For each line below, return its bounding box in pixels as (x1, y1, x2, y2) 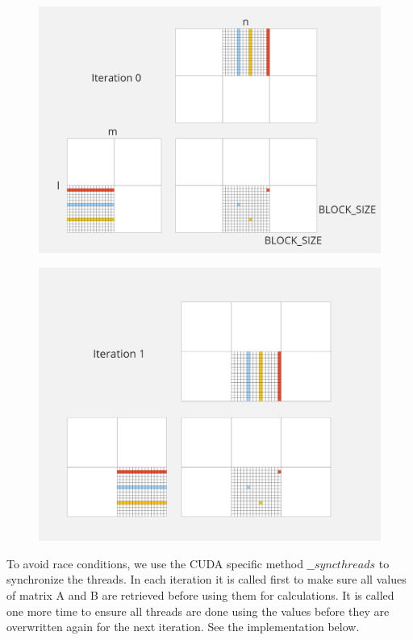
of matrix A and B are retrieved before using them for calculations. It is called (6, 587, 394, 604)
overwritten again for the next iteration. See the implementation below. (6, 618, 360, 635)
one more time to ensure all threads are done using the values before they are (6, 602, 390, 619)
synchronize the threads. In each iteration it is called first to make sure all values (6, 571, 407, 588)
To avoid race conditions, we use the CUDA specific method (6, 555, 303, 571)
